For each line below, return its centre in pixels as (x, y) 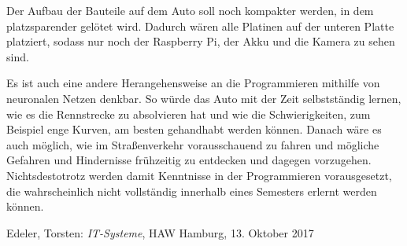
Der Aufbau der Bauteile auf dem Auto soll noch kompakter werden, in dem (190, 10)
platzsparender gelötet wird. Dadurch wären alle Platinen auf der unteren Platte (200, 26)
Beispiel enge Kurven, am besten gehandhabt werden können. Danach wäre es (194, 129)
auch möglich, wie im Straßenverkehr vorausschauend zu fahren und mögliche (193, 144)
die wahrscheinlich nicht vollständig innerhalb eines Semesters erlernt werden (192, 191)
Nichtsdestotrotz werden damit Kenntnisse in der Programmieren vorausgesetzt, (199, 175)
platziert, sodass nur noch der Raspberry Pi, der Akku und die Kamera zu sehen (201, 41)
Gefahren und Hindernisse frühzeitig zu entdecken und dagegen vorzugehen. (189, 160)
